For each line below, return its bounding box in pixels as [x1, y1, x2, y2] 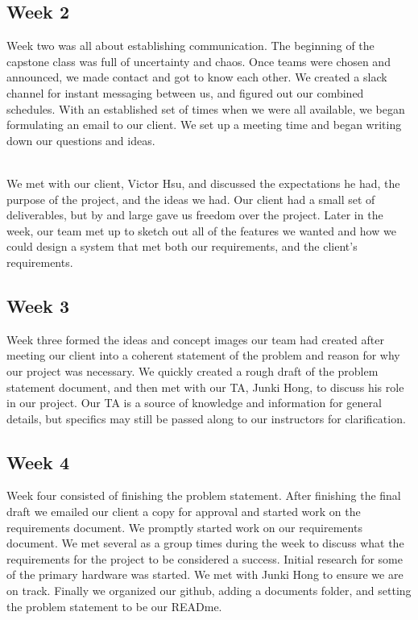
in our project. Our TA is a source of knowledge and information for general [6, 394, 382, 411]
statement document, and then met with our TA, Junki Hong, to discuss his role [6, 378, 404, 395]
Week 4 [6, 449, 69, 474]
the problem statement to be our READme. [6, 597, 222, 614]
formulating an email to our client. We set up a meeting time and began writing [6, 116, 402, 133]
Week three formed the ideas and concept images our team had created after [6, 331, 384, 347]
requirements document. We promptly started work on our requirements [6, 518, 362, 535]
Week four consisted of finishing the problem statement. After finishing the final [6, 487, 401, 504]
